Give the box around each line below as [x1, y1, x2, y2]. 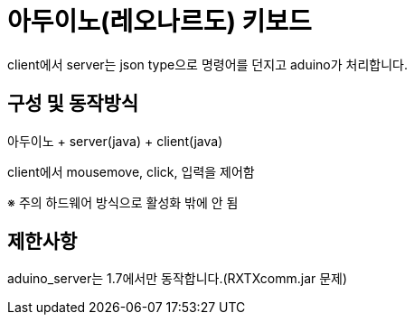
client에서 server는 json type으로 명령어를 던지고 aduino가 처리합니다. [7, 56, 408, 72]
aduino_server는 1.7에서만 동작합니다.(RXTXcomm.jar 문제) [7, 271, 348, 287]
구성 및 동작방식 [7, 92, 139, 115]
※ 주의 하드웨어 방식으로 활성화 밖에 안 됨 [7, 194, 239, 210]
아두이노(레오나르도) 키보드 [7, 6, 312, 37]
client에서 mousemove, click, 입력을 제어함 [7, 163, 255, 179]
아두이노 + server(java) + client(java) [7, 133, 223, 149]
